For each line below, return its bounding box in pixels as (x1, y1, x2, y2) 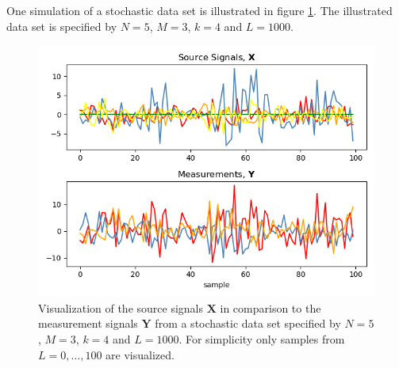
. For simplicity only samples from (178, 330, 345, 347)
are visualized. (106, 346, 175, 362)
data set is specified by (6, 17, 117, 34)
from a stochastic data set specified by (155, 315, 341, 332)
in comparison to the (220, 299, 321, 316)
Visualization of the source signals (38, 299, 204, 316)
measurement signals (38, 315, 138, 332)
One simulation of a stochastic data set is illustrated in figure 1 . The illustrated (6, 2, 393, 18)
